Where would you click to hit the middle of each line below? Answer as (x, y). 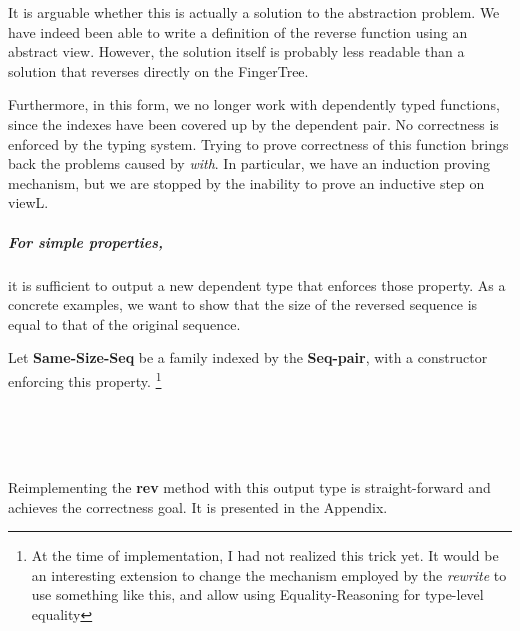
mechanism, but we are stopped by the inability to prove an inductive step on (246, 182)
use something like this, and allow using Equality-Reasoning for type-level (257, 594)
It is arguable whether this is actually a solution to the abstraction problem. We (254, 12)
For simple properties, (86, 241)
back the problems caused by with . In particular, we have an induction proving (249, 163)
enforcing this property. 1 (85, 379)
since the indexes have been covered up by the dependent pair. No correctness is (253, 123)
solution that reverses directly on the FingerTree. (158, 70)
